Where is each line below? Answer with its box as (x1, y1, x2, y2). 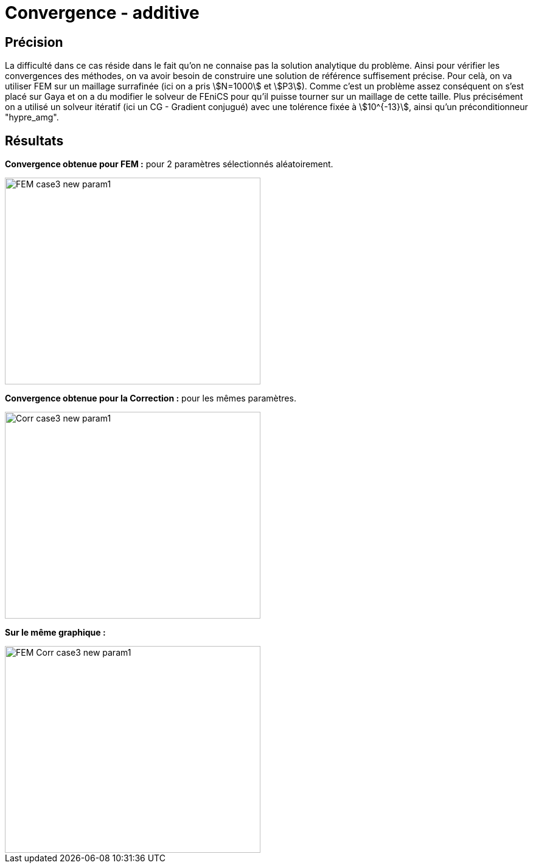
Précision (5, 34, 63, 50)
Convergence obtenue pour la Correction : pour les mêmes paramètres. (5, 393, 296, 404)
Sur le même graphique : (5, 627, 106, 638)
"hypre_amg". (5, 112, 59, 123)
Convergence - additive (5, 2, 200, 23)
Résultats (5, 133, 64, 148)
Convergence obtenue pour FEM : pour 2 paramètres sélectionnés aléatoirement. (5, 159, 333, 170)
